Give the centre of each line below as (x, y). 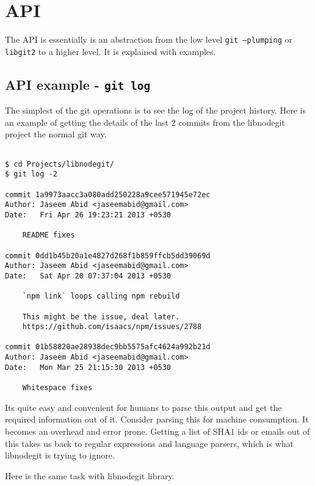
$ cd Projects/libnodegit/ (60, 164)
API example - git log (78, 84)
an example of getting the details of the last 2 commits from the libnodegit (145, 122)
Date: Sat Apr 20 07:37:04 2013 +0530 (88, 276)
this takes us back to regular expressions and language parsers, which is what (149, 443)
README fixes (49, 235)
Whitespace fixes (57, 388)
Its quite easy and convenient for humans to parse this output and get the (143, 407)
